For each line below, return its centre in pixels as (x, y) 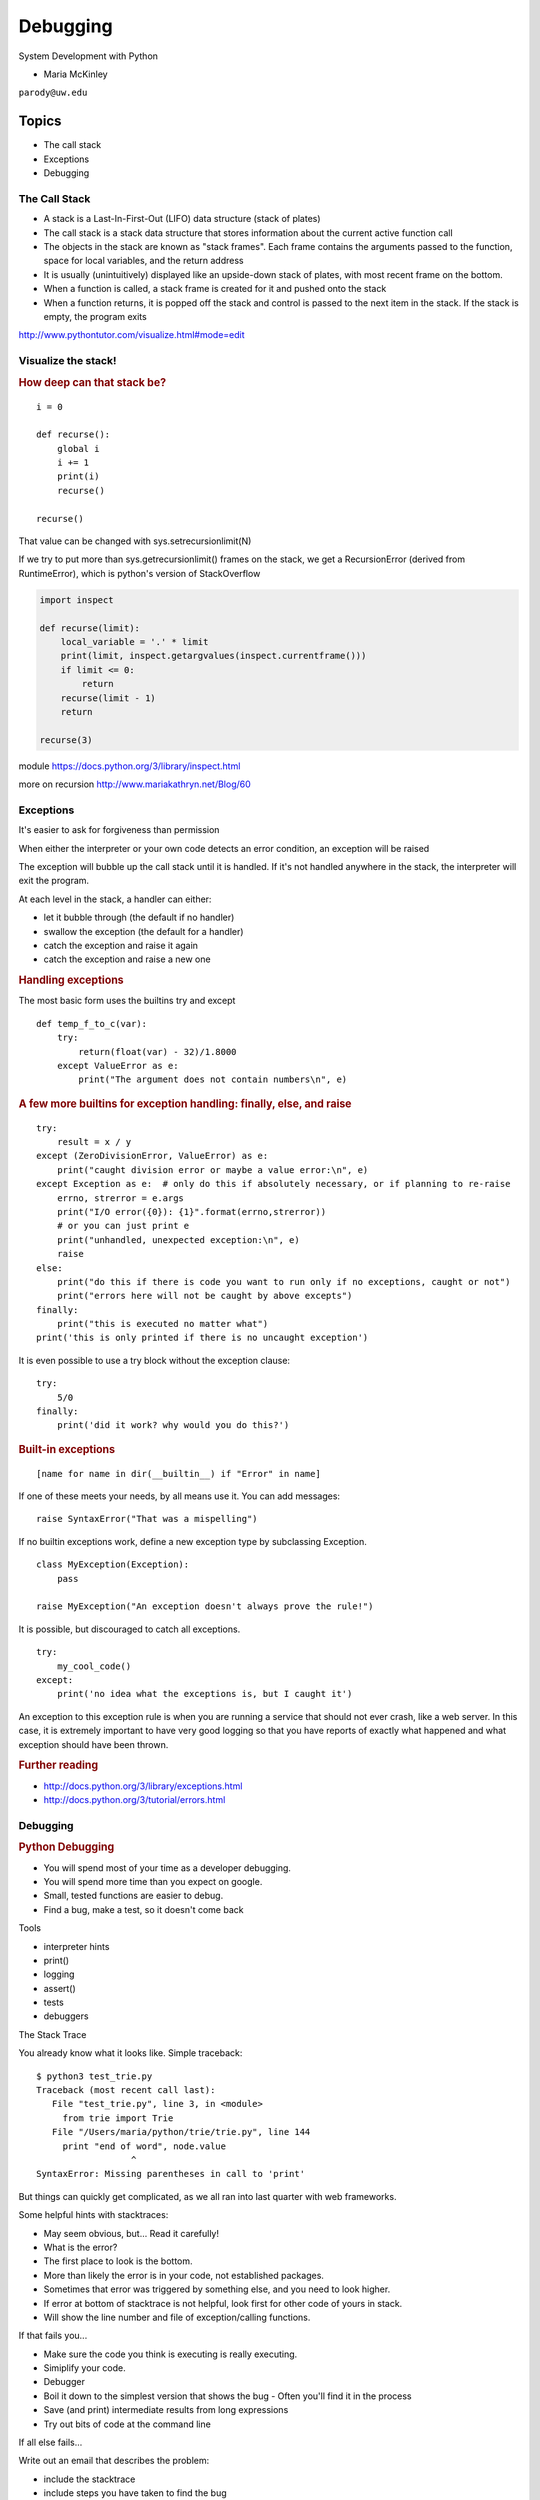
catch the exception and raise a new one (127, 959)
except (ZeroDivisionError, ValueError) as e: (152, 1156)
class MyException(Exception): (113, 1564)
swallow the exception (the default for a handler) (143, 931)
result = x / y (94, 1141)
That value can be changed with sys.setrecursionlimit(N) (135, 541)
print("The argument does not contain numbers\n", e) (213, 1079)
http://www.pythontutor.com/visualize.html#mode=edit (131, 335)
